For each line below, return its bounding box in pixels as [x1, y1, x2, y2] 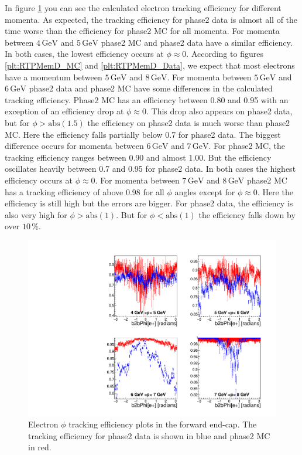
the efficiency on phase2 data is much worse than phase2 [87, 116, 290, 128]
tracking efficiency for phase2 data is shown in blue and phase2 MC [28, 429, 270, 442]
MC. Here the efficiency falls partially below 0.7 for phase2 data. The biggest [5, 128, 281, 140]
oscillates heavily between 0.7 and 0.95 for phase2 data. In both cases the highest [5, 162, 296, 175]
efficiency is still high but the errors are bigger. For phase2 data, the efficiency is [5, 197, 293, 209]
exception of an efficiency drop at [5, 105, 124, 117]
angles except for [174, 185, 235, 198]
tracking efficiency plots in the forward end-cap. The [68, 418, 257, 430]
